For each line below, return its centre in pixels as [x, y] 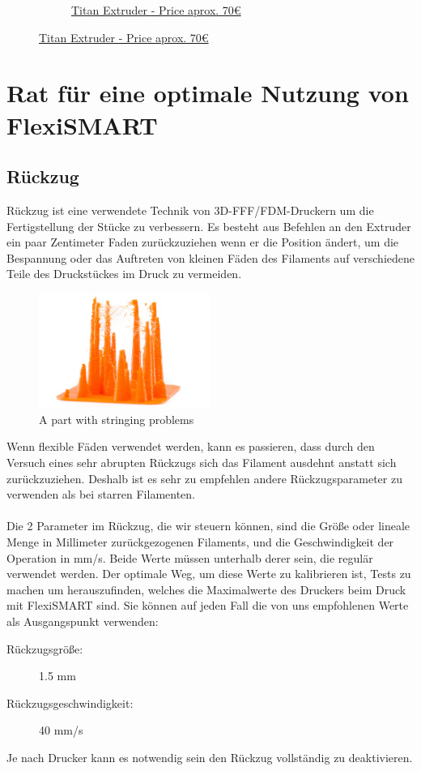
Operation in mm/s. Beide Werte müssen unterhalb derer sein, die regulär [190, 557]
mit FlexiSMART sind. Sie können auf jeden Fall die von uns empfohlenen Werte [208, 605]
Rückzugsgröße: [45, 648]
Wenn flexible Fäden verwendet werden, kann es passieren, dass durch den [191, 446]
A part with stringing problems [117, 419]
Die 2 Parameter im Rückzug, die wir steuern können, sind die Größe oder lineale [208, 526]
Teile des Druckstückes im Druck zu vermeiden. [124, 274]
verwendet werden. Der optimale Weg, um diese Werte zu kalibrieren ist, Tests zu [209, 574]
